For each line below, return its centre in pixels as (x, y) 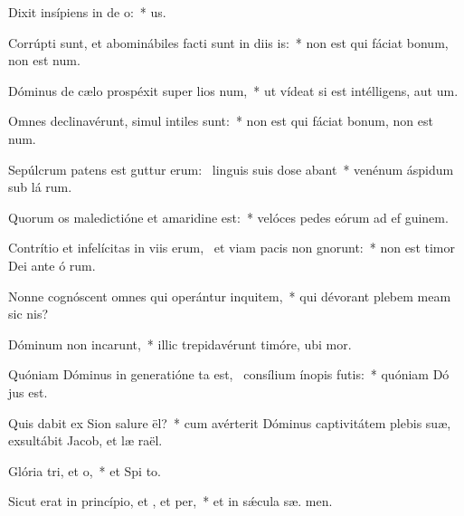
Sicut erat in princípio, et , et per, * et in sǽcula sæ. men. (170, 501)
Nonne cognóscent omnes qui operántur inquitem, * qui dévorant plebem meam (230, 296)
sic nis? (28, 314)
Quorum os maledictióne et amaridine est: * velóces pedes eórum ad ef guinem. (228, 217)
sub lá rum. (40, 187)
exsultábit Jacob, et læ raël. (85, 440)
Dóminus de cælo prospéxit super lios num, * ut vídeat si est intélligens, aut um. (233, 90)
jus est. (28, 392)
